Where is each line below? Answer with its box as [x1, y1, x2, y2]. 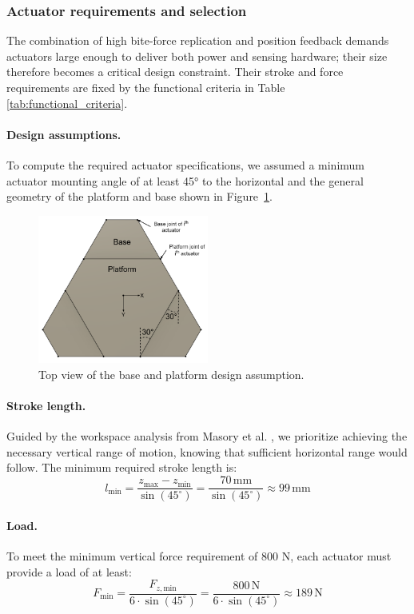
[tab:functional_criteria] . [6, 94, 128, 111]
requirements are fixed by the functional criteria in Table [6, 79, 285, 95]
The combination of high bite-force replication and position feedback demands [6, 32, 389, 49]
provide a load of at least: [6, 563, 132, 580]
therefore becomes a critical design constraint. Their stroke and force [6, 63, 344, 80]
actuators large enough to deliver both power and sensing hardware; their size [6, 47, 388, 64]
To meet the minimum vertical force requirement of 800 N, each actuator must [6, 547, 392, 564]
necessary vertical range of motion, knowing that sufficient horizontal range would [6, 443, 408, 460]
